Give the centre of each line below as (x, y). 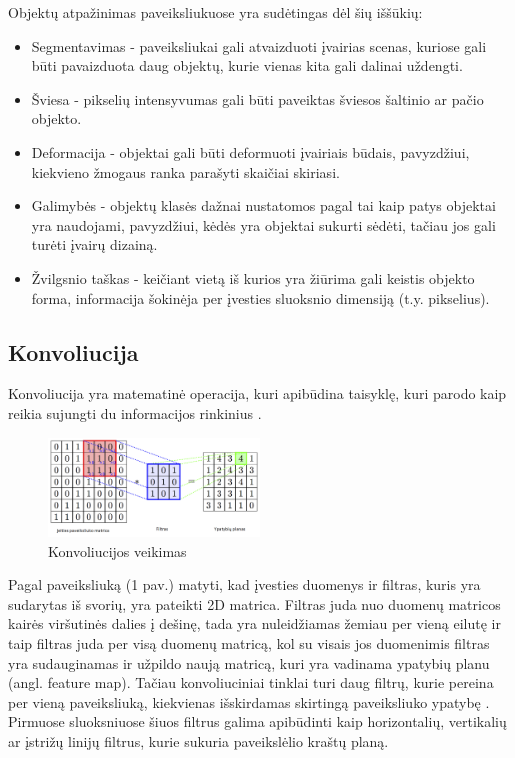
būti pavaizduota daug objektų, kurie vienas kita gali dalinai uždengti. (247, 65)
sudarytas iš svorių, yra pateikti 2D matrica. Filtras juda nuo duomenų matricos (254, 603)
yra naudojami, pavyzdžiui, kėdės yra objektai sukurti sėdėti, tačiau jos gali (263, 224)
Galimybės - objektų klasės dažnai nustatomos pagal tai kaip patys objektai (263, 205)
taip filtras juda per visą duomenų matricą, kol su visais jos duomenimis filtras (249, 643)
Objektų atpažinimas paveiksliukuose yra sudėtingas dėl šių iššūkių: (215, 12)
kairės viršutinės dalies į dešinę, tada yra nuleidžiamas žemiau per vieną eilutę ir (254, 623)
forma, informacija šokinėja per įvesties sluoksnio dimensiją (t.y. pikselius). (260, 297)
